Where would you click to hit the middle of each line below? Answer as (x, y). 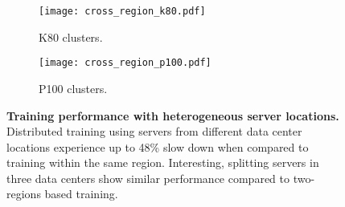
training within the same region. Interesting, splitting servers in (163, 162)
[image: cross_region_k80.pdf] (122, 11)
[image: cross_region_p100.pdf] (125, 63)
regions (24, 194)
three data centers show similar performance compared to (148, 178)
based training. (81, 194)
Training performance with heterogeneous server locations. (173, 115)
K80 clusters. (71, 37)
